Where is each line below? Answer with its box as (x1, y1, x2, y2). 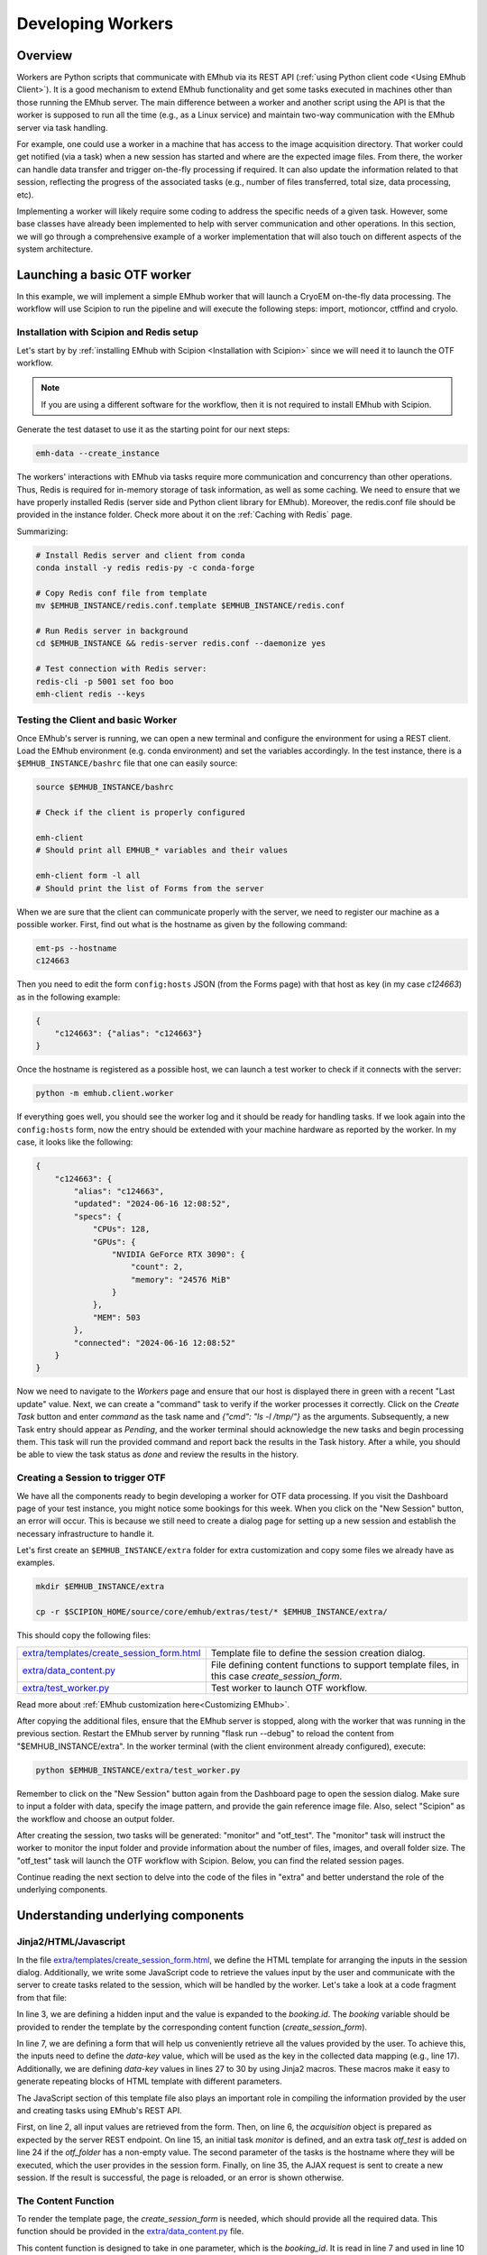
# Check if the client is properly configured (35, 807, 245, 818)
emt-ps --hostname (35, 943, 117, 953)
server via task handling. (16, 122, 108, 133)
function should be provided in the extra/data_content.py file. (16, 2226, 244, 2237)
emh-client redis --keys (35, 688, 146, 699)
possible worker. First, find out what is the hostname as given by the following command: (16, 918, 348, 929)
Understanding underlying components (16, 1908, 244, 1923)
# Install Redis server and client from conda (35, 550, 245, 560)
